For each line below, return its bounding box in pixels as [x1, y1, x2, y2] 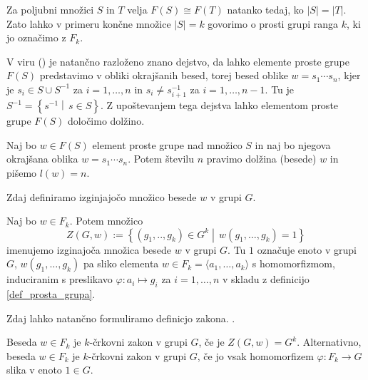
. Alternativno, [297, 334, 362, 349]
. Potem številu [128, 151, 195, 166]
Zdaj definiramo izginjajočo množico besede [6, 189, 197, 204]
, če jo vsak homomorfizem [197, 348, 314, 363]
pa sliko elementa [83, 256, 159, 271]
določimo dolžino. [68, 113, 145, 128]
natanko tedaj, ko [227, 2, 304, 16]
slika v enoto [6, 362, 62, 377]
